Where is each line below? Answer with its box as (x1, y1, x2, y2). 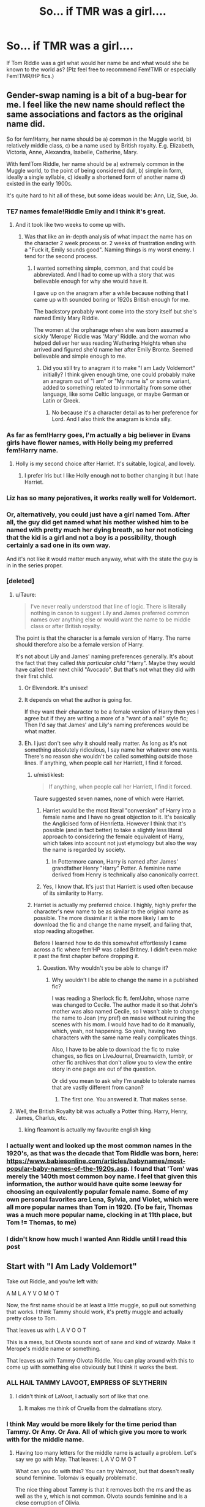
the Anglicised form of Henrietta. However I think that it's (42, 819, 187, 827)
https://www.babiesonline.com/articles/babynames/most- (6, 1157, 186, 1165)
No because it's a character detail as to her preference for (51, 409, 199, 416)
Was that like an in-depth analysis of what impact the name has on (24, 233, 193, 240)
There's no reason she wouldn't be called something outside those (24, 752, 193, 760)
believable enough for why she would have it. (33, 278, 148, 285)
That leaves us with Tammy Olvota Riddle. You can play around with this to (6, 1356, 195, 1364)
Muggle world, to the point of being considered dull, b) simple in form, (6, 167, 183, 174)
